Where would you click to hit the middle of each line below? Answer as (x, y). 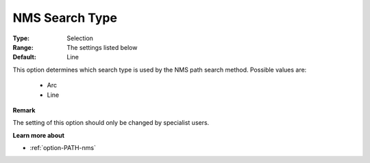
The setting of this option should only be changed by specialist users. (111, 123)
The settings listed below (102, 47)
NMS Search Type (65, 18)
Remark (24, 110)
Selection (80, 38)
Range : (23, 47)
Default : (25, 57)
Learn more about (39, 135)
